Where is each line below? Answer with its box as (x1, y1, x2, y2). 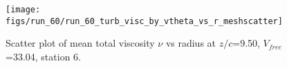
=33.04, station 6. (6, 49, 81, 63)
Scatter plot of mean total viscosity (6, 36, 155, 50)
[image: (6, 5, 41, 14)
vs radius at (165, 36, 216, 50)
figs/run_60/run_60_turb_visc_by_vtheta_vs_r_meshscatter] (6, 16, 283, 26)
